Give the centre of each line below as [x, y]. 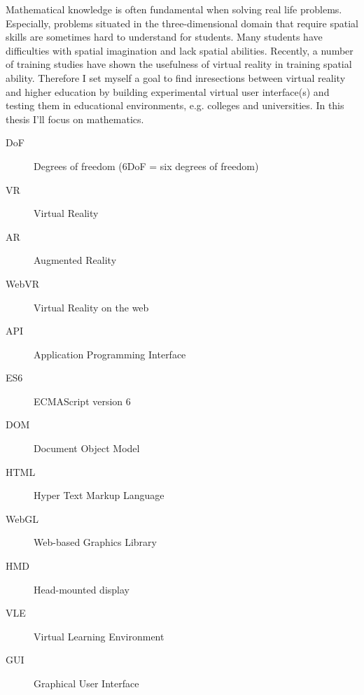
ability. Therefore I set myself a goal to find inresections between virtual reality [176, 77]
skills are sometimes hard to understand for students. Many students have [164, 37]
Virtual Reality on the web [91, 307]
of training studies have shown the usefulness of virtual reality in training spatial [179, 64]
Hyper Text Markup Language [99, 495]
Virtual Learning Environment [99, 636]
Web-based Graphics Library [95, 542]
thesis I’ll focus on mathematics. [75, 119]
